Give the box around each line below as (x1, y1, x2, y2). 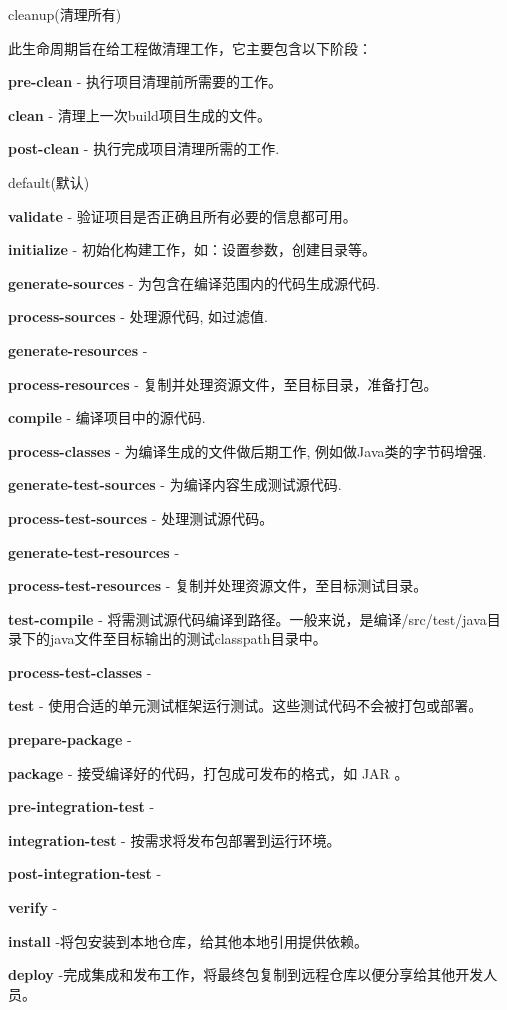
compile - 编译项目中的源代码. (8, 407, 206, 428)
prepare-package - (8, 729, 132, 750)
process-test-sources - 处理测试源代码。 (8, 507, 274, 528)
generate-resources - (8, 339, 148, 360)
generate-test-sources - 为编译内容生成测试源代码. (8, 474, 342, 495)
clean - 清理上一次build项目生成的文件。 (8, 104, 271, 125)
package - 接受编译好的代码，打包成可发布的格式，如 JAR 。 (8, 762, 409, 783)
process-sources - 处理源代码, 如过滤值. (8, 306, 268, 327)
